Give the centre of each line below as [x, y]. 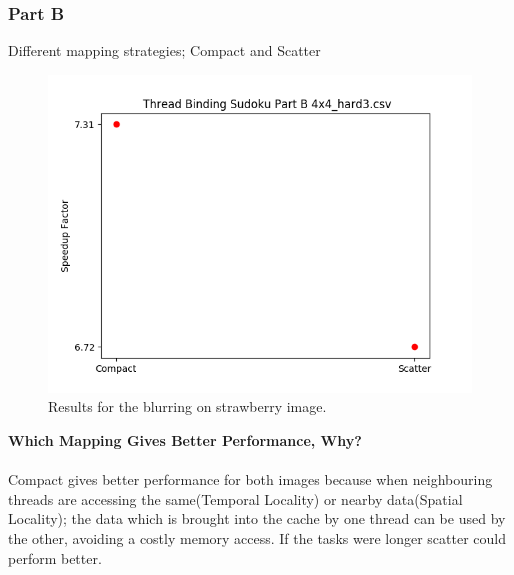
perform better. [55, 557]
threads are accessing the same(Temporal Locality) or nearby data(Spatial [235, 498]
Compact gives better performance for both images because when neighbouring [250, 479]
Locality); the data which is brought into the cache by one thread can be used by [257, 518]
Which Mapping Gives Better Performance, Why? [185, 440]
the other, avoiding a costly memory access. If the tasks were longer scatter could [257, 537]
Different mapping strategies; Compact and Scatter [164, 50]
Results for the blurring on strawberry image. [187, 406]
